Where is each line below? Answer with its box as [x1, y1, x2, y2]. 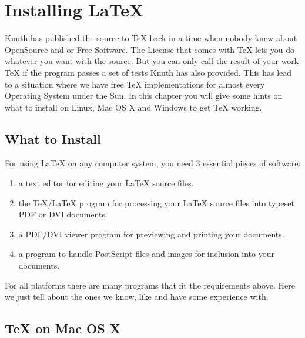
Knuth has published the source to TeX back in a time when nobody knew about [5, 32, 297, 44]
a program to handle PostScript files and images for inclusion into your [18, 247, 274, 260]
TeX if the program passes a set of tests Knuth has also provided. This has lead [5, 66, 292, 78]
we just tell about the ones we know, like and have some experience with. [5, 290, 269, 303]
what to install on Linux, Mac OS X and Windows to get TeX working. [5, 101, 262, 113]
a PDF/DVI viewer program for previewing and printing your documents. [18, 227, 284, 240]
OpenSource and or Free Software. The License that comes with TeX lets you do [5, 43, 295, 55]
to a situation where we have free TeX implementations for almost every [5, 78, 265, 90]
